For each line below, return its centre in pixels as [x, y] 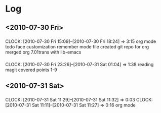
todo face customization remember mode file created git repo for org [77, 46]
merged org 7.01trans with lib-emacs [43, 52]
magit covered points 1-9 [31, 70]
